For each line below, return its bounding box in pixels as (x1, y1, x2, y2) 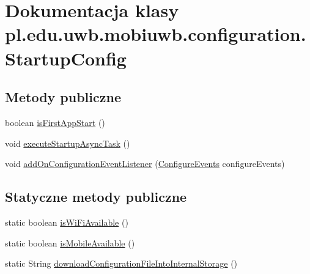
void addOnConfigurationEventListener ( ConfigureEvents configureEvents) (5, 157, 285, 170)
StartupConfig (5, 45, 127, 70)
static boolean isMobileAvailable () (5, 236, 135, 249)
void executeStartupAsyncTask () (5, 136, 130, 149)
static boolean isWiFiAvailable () (5, 215, 128, 228)
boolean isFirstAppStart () (5, 116, 105, 128)
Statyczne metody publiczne (5, 187, 187, 206)
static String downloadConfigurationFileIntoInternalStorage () (5, 257, 238, 270)
